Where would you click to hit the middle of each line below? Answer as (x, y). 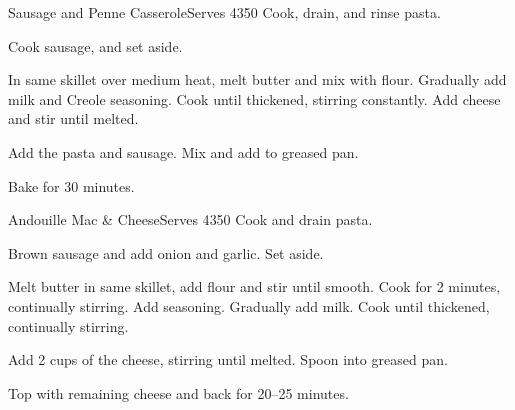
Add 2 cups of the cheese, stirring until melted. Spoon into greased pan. (228, 359)
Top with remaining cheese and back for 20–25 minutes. (178, 392)
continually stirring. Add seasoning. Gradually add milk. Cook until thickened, (249, 305)
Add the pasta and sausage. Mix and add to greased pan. (183, 151)
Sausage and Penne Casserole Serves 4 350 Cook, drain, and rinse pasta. (224, 12)
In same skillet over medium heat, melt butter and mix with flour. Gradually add (257, 79)
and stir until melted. (73, 118)
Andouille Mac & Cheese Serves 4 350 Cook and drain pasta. (190, 219)
